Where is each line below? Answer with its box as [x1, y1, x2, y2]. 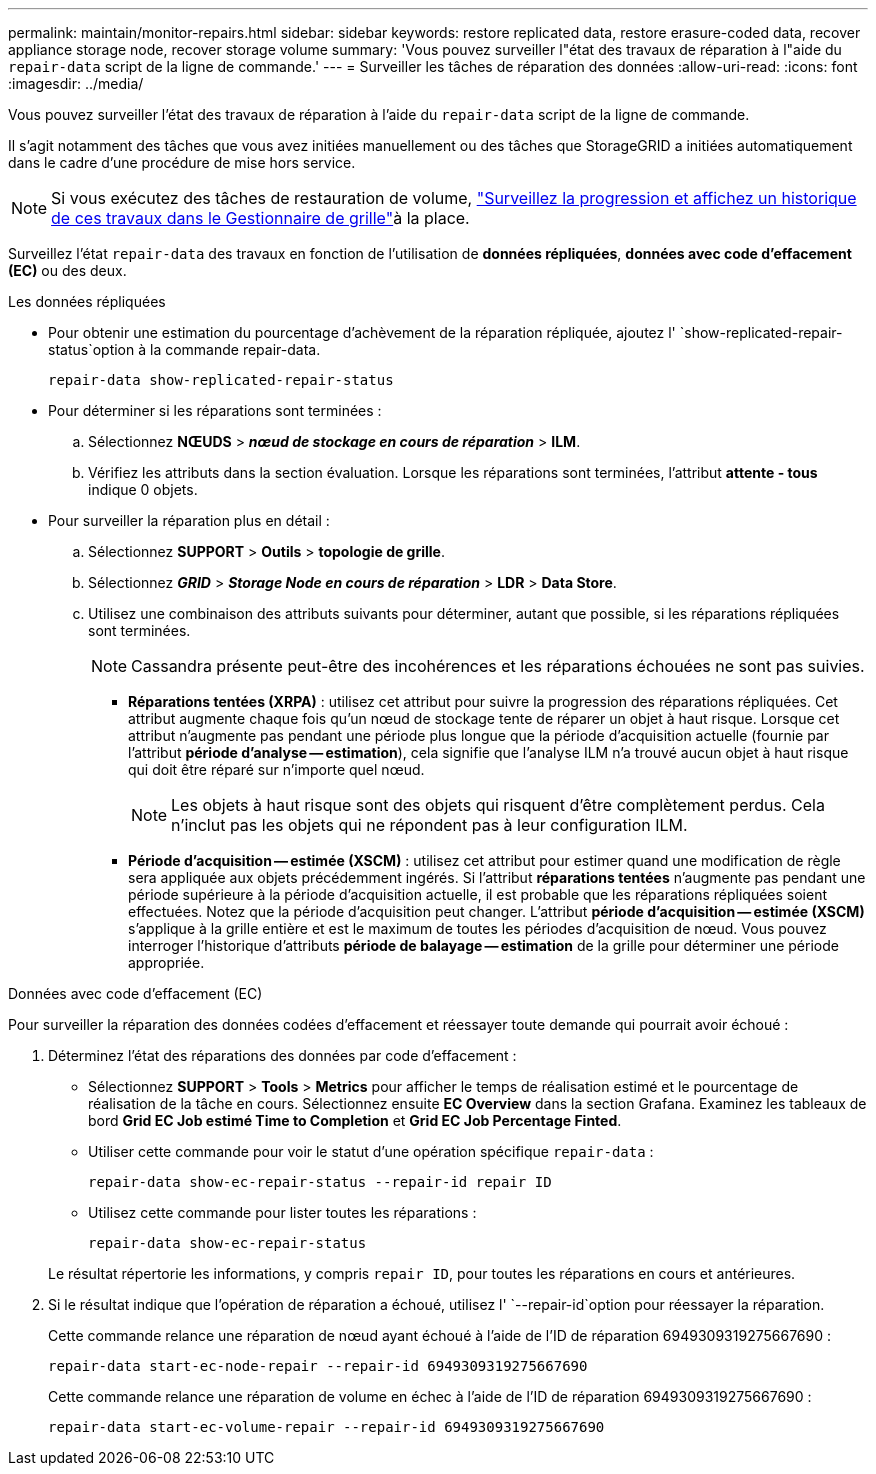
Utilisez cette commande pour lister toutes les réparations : [88, 1204, 477, 1221]
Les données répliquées [8, 293, 166, 310]
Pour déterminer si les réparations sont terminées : [48, 402, 382, 419]
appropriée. [128, 954, 205, 971]
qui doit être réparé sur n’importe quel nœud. [128, 761, 425, 778]
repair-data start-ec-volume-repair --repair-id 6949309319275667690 [48, 1419, 605, 1435]
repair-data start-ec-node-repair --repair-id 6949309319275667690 [48, 1358, 588, 1374]
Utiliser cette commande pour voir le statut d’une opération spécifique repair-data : [88, 1143, 654, 1160]
